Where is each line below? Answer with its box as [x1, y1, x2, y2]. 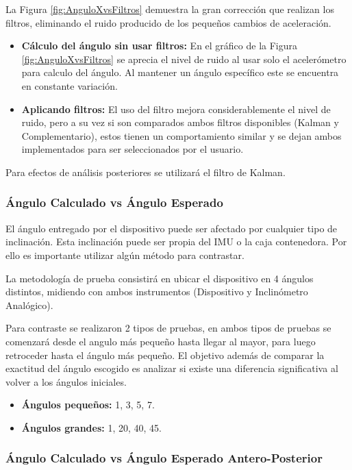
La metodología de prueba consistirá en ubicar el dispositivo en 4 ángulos [5, 271, 314, 285]
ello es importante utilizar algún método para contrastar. [5, 247, 244, 262]
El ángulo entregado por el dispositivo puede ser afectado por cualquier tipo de [5, 221, 338, 235]
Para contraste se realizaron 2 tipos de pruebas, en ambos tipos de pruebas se [5, 321, 331, 335]
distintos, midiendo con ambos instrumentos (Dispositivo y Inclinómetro [5, 284, 308, 299]
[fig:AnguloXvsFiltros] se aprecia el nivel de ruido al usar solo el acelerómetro [21, 51, 347, 66]
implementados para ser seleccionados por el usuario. [21, 142, 244, 156]
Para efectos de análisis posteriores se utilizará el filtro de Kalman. [5, 164, 286, 179]
